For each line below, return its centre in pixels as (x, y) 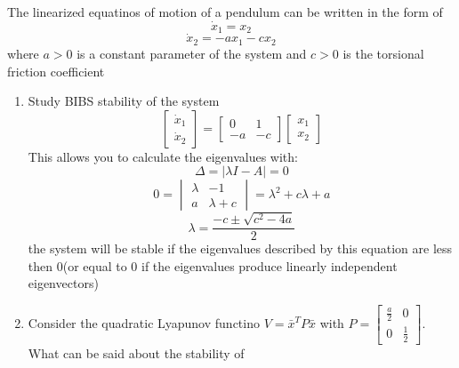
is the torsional (383, 53)
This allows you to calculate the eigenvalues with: (163, 156)
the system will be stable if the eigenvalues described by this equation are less (240, 248)
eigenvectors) (63, 283)
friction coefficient (56, 71)
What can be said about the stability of (136, 352)
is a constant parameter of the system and (192, 53)
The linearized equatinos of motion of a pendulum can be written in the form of (225, 12)
